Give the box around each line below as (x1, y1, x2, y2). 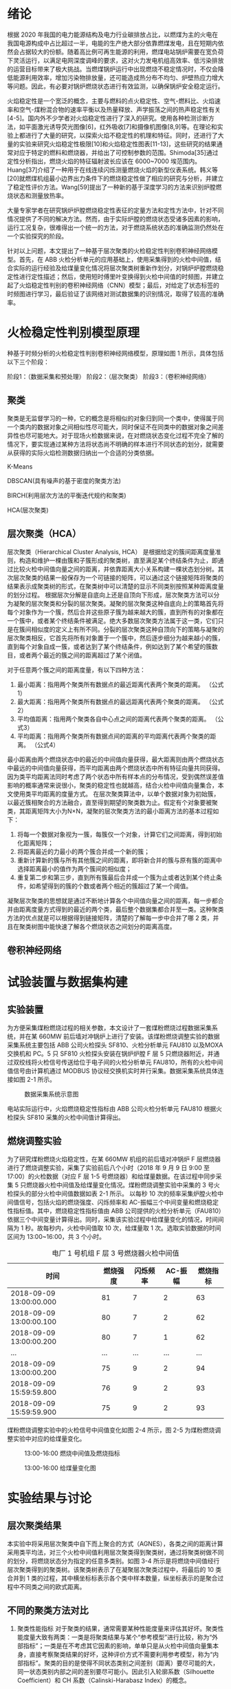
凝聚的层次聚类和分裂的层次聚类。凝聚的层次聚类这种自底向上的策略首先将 (12, 599, 224, 607)
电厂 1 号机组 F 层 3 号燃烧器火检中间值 (52, 1248, 179, 1258)
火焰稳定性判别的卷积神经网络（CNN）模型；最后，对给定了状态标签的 (19, 280, 220, 289)
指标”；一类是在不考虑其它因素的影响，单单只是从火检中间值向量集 (23, 1641, 213, 1650)
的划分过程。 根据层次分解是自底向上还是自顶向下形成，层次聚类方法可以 (7, 591, 214, 599)
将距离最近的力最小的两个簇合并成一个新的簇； (16, 847, 150, 855)
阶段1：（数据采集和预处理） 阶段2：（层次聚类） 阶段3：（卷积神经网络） (7, 372, 210, 380)
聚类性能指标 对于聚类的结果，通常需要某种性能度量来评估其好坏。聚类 (16, 1624, 218, 1632)
